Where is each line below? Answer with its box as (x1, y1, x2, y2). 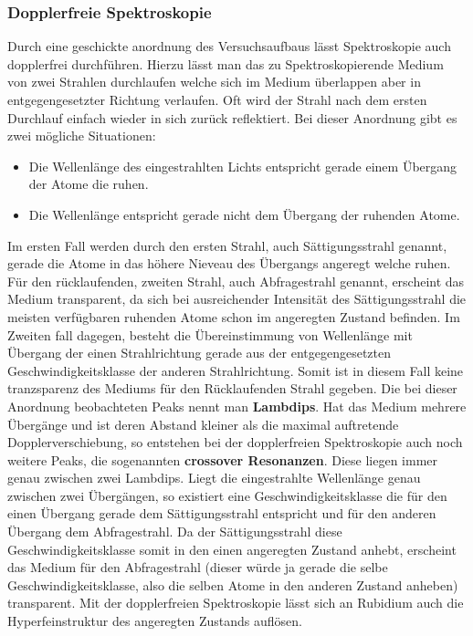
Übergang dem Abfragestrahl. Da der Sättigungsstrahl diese (7, 522, 342, 541)
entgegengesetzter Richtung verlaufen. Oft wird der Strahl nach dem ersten (7, 90, 427, 109)
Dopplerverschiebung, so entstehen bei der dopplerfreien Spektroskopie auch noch (7, 433, 463, 452)
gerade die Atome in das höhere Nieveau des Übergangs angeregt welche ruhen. (7, 254, 451, 273)
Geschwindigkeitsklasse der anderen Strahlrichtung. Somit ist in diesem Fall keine (7, 360, 464, 380)
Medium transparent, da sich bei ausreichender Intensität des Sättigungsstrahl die (7, 289, 467, 308)
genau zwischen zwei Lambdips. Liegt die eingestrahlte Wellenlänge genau (7, 468, 421, 487)
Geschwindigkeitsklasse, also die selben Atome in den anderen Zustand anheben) (7, 575, 458, 594)
